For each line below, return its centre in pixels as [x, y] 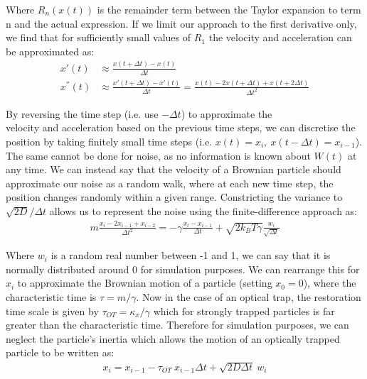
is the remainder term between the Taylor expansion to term [229, 9]
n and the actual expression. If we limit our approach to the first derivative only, [181, 23]
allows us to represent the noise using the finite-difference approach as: [203, 210]
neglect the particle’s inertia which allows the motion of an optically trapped [173, 338]
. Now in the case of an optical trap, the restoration [249, 297]
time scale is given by [52, 311]
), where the [330, 283]
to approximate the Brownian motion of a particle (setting [145, 283]
